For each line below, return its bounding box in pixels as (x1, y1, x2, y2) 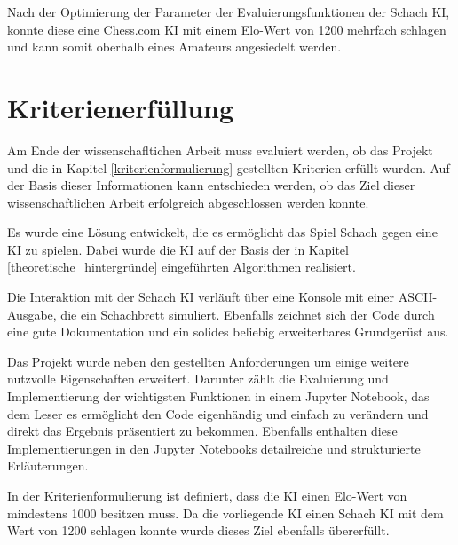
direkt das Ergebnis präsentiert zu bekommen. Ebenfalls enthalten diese (7, 422, 398, 440)
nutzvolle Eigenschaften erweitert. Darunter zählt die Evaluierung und (7, 369, 389, 388)
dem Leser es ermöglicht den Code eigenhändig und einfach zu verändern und (7, 404, 429, 423)
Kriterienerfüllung (7, 89, 234, 125)
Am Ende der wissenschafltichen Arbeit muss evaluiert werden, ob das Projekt (7, 140, 433, 159)
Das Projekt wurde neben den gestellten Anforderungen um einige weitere (7, 351, 409, 370)
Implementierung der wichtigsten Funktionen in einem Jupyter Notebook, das (7, 387, 430, 406)
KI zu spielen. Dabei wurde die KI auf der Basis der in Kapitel (7, 240, 349, 258)
